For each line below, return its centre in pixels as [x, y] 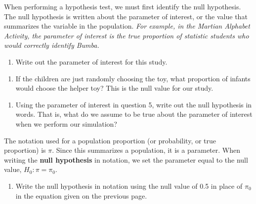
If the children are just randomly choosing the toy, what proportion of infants [133, 78]
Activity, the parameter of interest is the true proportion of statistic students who [127, 35]
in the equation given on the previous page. [81, 195]
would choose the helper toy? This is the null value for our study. [114, 88]
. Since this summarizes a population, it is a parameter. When [146, 150]
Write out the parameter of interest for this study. [91, 61]
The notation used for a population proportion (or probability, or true [110, 140]
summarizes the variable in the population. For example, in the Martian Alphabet [127, 26]
